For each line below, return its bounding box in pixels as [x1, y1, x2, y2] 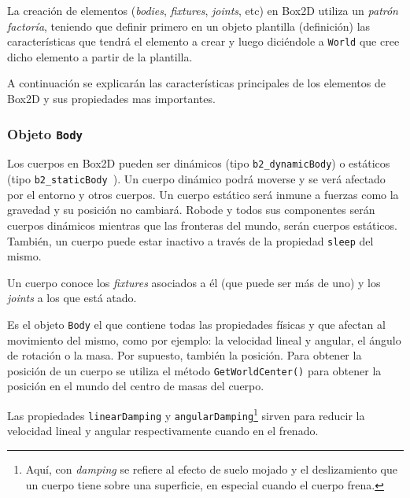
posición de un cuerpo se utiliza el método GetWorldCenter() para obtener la [7, 362, 382, 378]
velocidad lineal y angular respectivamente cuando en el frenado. [7, 422, 319, 439]
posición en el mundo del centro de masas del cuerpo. [7, 378, 264, 394]
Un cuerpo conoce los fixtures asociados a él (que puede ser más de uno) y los [7, 274, 381, 290]
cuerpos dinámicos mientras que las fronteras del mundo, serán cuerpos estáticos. [7, 216, 397, 233]
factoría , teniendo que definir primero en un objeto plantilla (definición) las [7, 17, 371, 34]
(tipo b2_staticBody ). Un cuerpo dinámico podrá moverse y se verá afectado [7, 171, 386, 187]
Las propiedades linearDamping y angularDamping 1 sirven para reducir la [7, 405, 365, 423]
